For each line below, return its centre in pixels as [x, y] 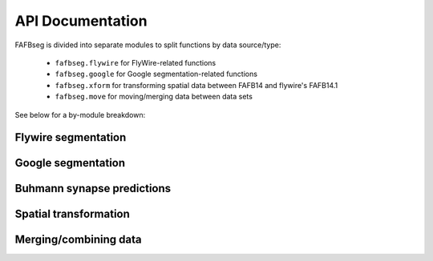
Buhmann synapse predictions [93, 189]
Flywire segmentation [71, 137]
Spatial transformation [72, 214]
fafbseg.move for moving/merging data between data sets [154, 97]
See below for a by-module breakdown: [80, 114]
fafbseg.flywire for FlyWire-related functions [136, 62]
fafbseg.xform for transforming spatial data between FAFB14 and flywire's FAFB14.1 [196, 85]
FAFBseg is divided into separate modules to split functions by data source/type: [148, 45]
